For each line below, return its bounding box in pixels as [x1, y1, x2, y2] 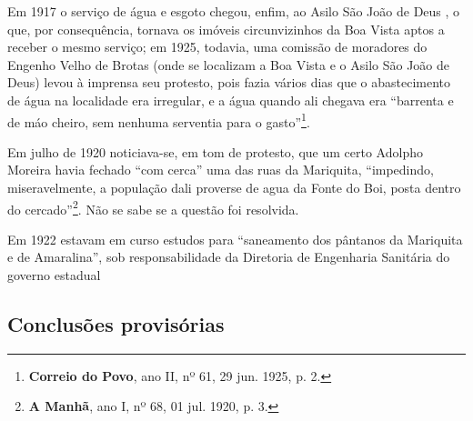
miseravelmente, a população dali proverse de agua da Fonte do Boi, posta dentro [7, 178, 461, 196]
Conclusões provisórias [7, 310, 225, 338]
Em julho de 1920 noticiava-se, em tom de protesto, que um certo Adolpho [7, 142, 423, 161]
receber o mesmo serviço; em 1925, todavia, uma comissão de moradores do [7, 37, 428, 56]
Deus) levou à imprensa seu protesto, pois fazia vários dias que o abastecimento [7, 73, 450, 92]
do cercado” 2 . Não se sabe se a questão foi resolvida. [7, 196, 299, 218]
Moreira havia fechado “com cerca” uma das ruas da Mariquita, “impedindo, [7, 160, 434, 179]
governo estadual [7, 266, 101, 285]
